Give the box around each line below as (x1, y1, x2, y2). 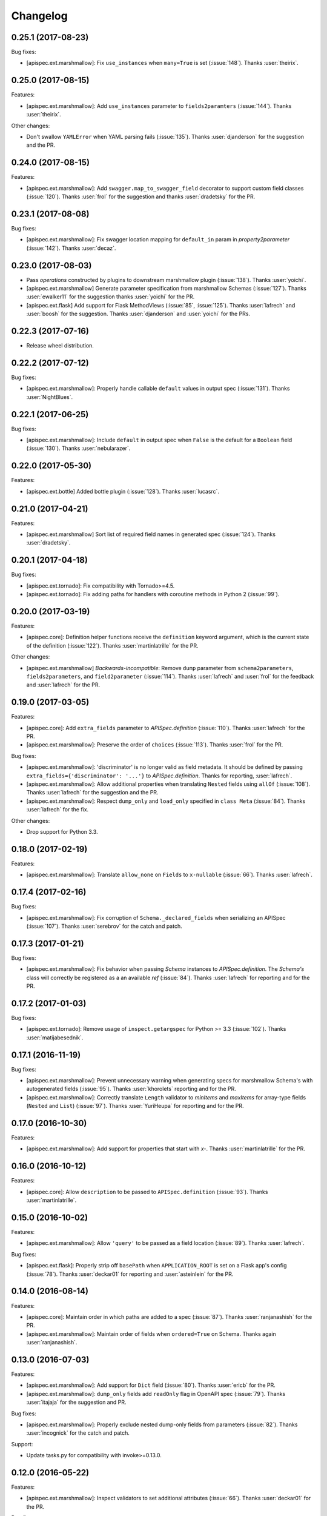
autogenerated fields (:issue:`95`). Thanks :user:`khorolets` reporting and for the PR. (26, 1085, 236, 1093)
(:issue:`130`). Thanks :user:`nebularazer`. (26, 444, 131, 452)
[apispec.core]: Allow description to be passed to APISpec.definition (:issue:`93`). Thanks (26, 1188, 268, 1195)
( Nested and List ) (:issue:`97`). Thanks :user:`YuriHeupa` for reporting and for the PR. (26, 1102, 245, 1110)
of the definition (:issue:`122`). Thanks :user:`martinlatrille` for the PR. (26, 642, 199, 649)
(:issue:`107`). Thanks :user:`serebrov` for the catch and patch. (26, 922, 182, 930)
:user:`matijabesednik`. (26, 1034, 84, 1041)
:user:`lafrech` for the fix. (26, 806, 89, 813)
